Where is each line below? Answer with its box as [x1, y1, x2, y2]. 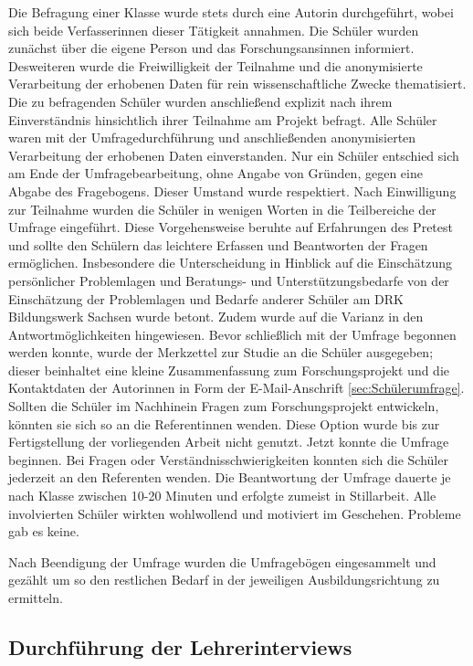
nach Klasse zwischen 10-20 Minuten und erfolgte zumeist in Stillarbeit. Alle [8, 486, 436, 505]
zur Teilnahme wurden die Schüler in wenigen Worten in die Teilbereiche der [8, 199, 436, 218]
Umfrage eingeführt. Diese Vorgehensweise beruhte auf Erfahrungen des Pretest [8, 217, 453, 237]
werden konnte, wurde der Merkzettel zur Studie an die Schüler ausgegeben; [8, 343, 434, 362]
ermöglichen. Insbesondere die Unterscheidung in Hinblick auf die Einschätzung [8, 253, 452, 272]
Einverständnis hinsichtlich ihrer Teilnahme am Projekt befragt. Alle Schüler [8, 110, 437, 129]
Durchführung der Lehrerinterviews [8, 632, 352, 661]
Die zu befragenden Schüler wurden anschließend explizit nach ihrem [8, 91, 393, 111]
